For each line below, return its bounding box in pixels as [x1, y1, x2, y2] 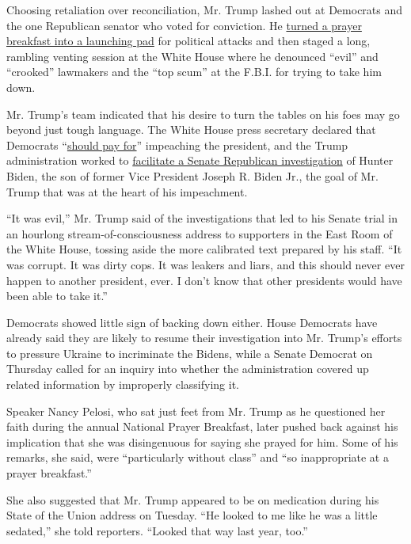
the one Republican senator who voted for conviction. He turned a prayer [6, 17, 362, 33]
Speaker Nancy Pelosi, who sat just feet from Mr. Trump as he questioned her [6, 402, 386, 419]
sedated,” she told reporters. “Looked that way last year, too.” [6, 522, 308, 538]
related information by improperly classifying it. [6, 376, 239, 393]
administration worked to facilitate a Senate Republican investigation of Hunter [6, 152, 394, 169]
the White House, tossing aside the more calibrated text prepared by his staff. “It [6, 241, 402, 257]
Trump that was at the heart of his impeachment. [6, 183, 248, 200]
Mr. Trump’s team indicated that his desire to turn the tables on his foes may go [6, 105, 400, 122]
